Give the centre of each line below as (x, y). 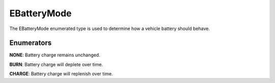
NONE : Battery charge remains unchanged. (55, 55)
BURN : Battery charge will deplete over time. (56, 64)
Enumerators (31, 43)
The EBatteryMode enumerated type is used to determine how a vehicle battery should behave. (109, 29)
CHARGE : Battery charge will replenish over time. (61, 74)
